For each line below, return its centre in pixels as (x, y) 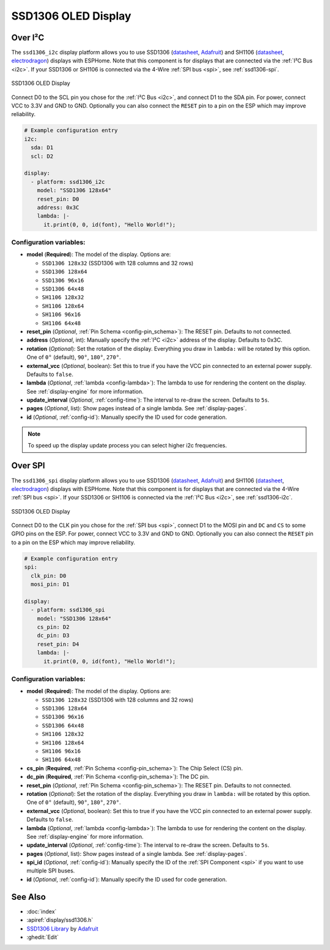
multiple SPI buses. (51, 871)
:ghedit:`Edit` (43, 937)
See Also (28, 897)
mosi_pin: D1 (50, 584)
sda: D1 (42, 148)
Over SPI (28, 466)
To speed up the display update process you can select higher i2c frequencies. (127, 445)
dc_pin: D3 (53, 635)
